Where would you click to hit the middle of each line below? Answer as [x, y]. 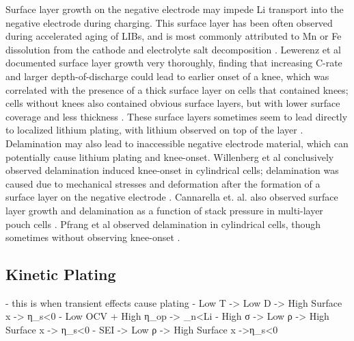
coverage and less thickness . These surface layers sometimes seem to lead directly [177, 116]
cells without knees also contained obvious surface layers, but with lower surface [173, 103]
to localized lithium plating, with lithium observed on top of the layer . [154, 130]
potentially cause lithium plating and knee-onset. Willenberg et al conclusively [170, 156]
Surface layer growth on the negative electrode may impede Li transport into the [175, 9]
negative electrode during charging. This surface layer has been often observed [169, 22]
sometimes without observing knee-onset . [93, 237]
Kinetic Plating [61, 274]
